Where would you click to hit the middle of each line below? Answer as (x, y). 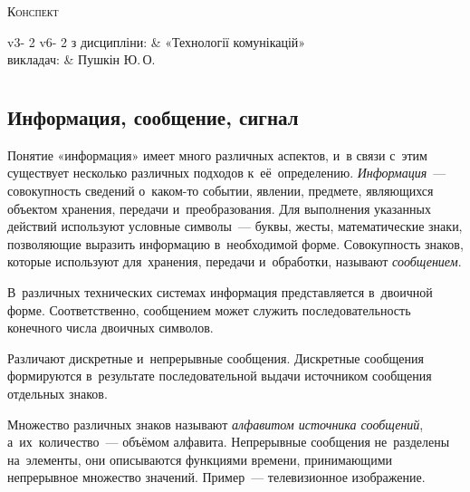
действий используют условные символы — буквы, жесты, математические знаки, (235, 226)
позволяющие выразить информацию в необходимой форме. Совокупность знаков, (235, 243)
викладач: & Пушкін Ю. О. (82, 59)
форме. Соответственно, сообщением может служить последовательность (209, 309)
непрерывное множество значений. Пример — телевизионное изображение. (216, 477)
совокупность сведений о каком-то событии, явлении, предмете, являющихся (221, 190)
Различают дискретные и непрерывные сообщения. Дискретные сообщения (216, 357)
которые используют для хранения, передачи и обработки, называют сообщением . (235, 261)
